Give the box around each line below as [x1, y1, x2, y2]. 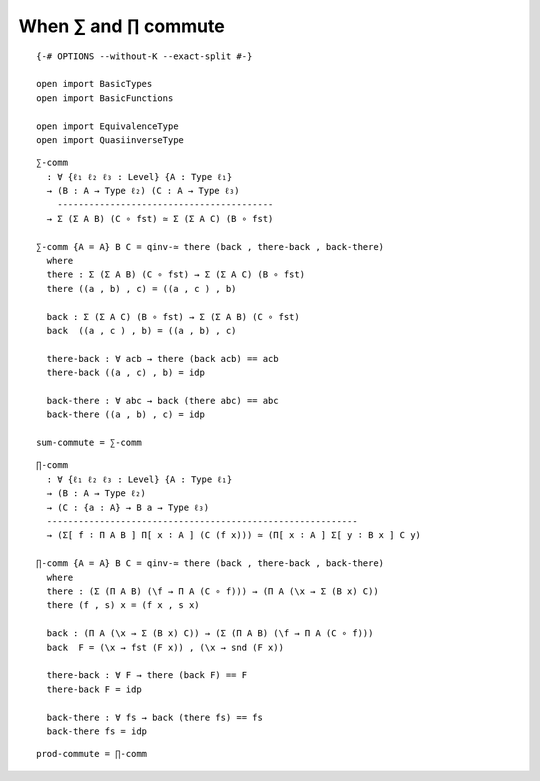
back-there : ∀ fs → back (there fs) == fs [46, 711, 264, 723]
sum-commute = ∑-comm [36, 437, 142, 449]
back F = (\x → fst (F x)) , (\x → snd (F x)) [46, 641, 285, 653]
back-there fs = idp [46, 725, 148, 737]
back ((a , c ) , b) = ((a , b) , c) [46, 325, 237, 336]
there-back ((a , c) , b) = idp [46, 367, 205, 379]
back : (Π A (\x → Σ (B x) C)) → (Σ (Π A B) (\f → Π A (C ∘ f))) [46, 628, 374, 639]
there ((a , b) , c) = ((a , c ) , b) [46, 283, 237, 294]
